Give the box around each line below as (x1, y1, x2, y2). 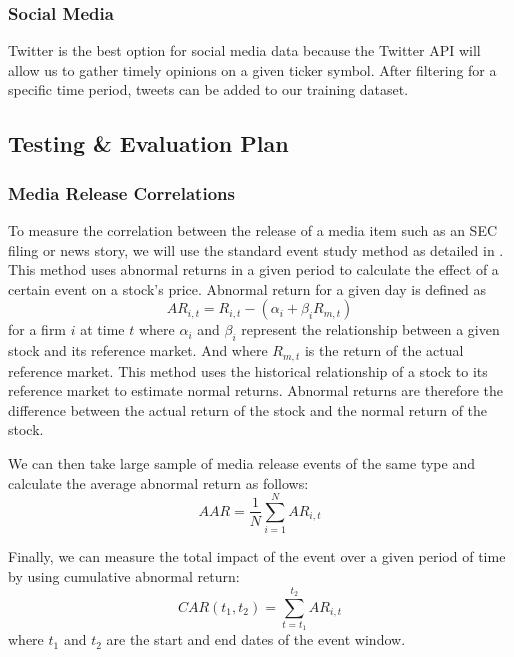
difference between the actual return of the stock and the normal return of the (8, 399, 488, 420)
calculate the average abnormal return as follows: (8, 472, 309, 493)
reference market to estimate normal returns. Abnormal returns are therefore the (8, 380, 503, 401)
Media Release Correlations (8, 180, 235, 205)
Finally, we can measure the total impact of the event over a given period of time (8, 546, 506, 567)
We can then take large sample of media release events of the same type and (8, 453, 475, 473)
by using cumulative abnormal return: (8, 565, 240, 586)
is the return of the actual (304, 340, 464, 361)
